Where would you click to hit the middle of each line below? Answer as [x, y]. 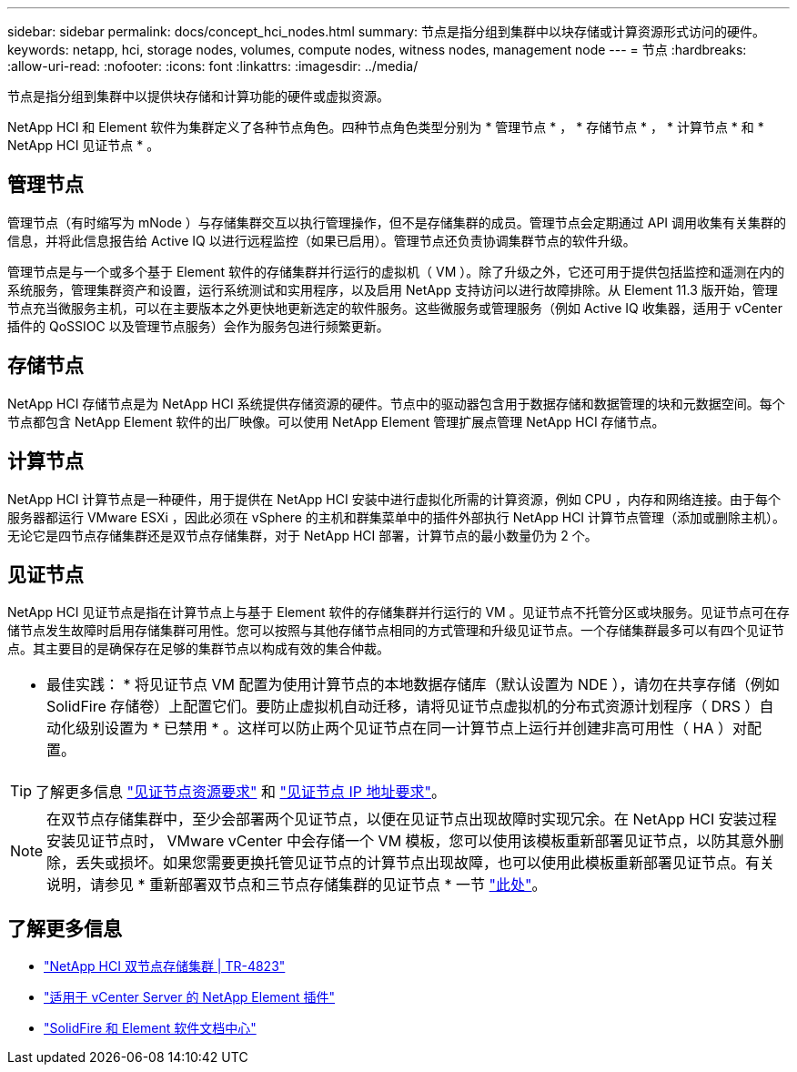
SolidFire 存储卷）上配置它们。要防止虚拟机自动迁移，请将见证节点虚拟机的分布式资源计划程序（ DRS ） [403, 707]
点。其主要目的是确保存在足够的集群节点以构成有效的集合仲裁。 [198, 649]
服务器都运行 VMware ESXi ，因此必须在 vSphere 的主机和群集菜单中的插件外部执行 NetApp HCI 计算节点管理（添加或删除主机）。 [397, 517]
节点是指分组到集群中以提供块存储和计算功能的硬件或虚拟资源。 [198, 96]
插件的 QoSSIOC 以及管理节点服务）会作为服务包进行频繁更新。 [198, 326]
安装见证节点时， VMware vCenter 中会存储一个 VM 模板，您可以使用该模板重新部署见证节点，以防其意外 [408, 841]
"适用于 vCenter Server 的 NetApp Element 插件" [190, 997]
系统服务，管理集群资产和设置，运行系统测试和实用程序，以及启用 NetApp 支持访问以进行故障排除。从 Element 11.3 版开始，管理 [393, 289]
